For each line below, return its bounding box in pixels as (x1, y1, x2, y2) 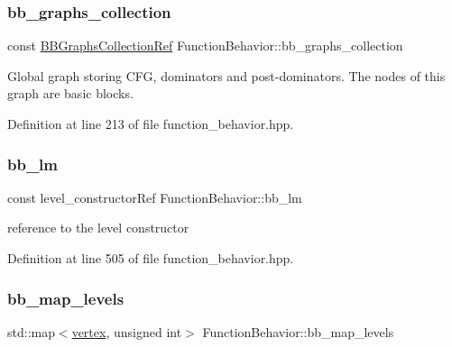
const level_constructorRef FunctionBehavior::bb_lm (7, 187, 302, 206)
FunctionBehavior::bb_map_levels (202, 322, 394, 341)
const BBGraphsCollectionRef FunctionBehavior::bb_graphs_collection (7, 36, 403, 55)
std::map (7, 322, 55, 341)
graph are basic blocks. (7, 84, 134, 103)
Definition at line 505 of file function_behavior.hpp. (7, 249, 294, 267)
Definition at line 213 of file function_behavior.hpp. (7, 114, 294, 132)
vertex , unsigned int (71, 322, 182, 341)
